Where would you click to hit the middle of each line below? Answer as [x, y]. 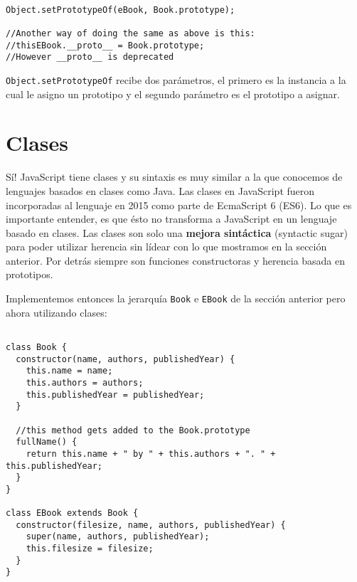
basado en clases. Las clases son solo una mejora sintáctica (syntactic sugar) [177, 232]
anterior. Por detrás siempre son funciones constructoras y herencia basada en [176, 260]
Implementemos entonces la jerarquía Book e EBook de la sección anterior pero [176, 298]
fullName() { [47, 442]
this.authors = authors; [85, 382]
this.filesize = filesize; [90, 549]
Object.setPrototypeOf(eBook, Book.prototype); [121, 10]
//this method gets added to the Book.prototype [133, 430]
